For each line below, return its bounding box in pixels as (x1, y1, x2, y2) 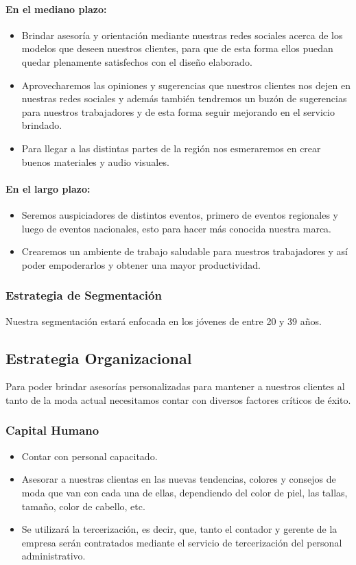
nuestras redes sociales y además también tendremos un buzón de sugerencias (21, 91, 347, 106)
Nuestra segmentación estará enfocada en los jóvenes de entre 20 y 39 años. (5, 313, 322, 328)
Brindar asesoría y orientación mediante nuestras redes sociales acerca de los (21, 27, 343, 42)
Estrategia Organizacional (5, 347, 192, 368)
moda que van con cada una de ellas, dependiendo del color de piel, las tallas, (21, 485, 348, 499)
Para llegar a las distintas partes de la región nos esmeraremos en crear (21, 141, 321, 155)
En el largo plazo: (5, 181, 91, 195)
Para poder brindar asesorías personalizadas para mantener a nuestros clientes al (5, 379, 345, 394)
